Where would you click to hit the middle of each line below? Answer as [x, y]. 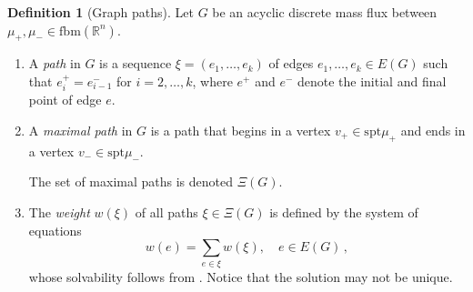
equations [55, 230]
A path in [55, 63]
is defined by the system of [344, 211]
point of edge [65, 100]
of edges [291, 63]
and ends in [433, 130]
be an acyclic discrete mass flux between [325, 12]
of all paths [166, 211]
